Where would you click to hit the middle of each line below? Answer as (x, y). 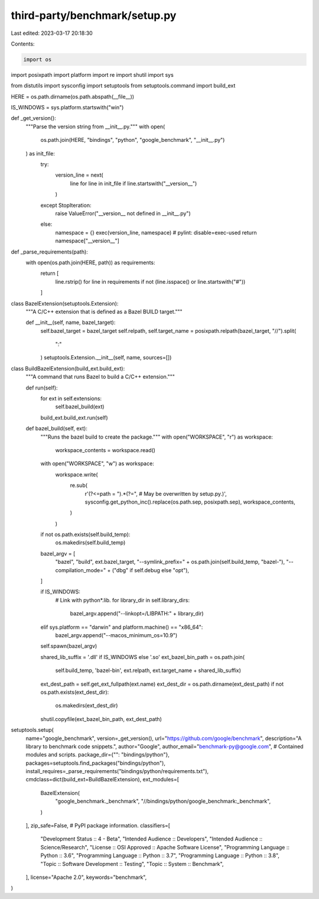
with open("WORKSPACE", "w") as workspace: (97, 463)
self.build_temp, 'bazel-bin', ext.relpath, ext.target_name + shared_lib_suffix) (148, 670)
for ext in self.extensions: (71, 398)
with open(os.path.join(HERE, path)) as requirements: (91, 262)
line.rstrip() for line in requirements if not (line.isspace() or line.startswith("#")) (150, 281)
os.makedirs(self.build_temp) (90, 543)
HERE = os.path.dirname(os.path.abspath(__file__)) (73, 96)
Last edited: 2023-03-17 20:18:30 (52, 33)
